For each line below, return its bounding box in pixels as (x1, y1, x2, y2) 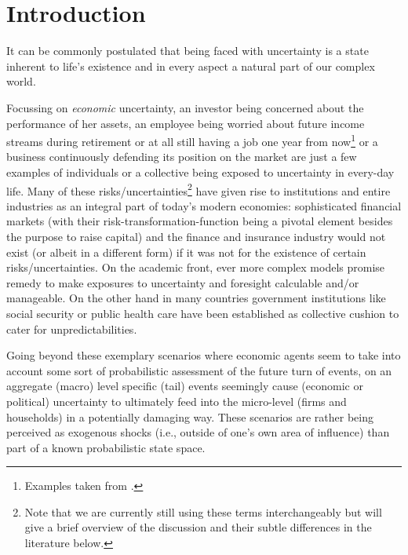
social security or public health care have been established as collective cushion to (6, 305, 399, 321)
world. (6, 73, 36, 89)
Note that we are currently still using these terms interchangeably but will (24, 503, 382, 520)
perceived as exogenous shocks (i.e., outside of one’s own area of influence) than (6, 424, 390, 440)
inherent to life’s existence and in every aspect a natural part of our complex (6, 57, 375, 74)
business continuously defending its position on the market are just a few (6, 148, 357, 165)
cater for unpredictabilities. (6, 320, 137, 337)
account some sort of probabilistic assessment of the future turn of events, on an (6, 362, 392, 378)
